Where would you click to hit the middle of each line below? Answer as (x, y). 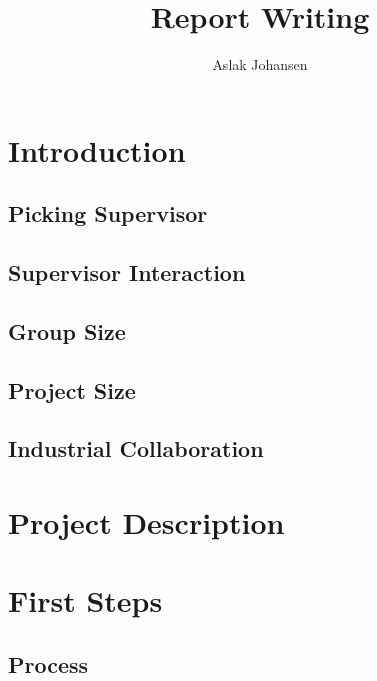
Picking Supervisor (108, 213)
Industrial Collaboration (136, 448)
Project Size (72, 389)
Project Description (146, 522)
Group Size (67, 330)
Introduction (97, 149)
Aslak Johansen (260, 64)
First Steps (85, 600)
